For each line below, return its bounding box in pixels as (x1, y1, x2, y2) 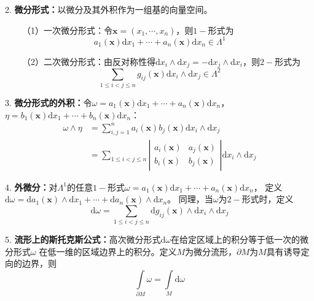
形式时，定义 (241, 192, 294, 205)
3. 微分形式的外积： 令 (5, 96, 92, 109)
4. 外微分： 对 (5, 180, 58, 193)
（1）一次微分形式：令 (22, 23, 112, 36)
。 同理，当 (167, 192, 213, 205)
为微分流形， (184, 245, 237, 257)
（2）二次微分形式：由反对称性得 (22, 55, 155, 67)
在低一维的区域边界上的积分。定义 (39, 245, 177, 257)
